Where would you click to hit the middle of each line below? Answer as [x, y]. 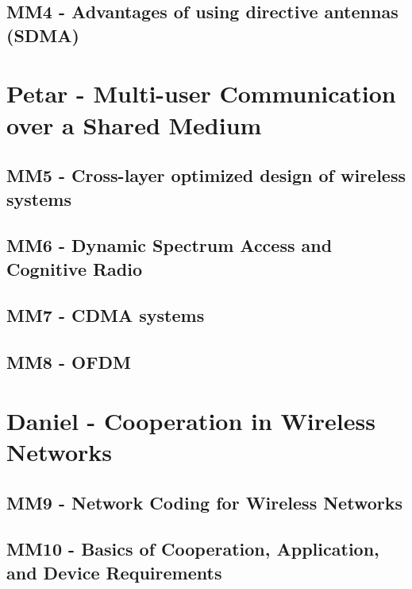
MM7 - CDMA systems [106, 315]
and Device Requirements [114, 572]
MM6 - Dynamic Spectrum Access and [169, 245]
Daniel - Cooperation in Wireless [191, 420]
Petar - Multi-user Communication [201, 93]
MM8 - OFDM [69, 362]
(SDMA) [43, 35]
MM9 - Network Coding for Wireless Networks [204, 502]
